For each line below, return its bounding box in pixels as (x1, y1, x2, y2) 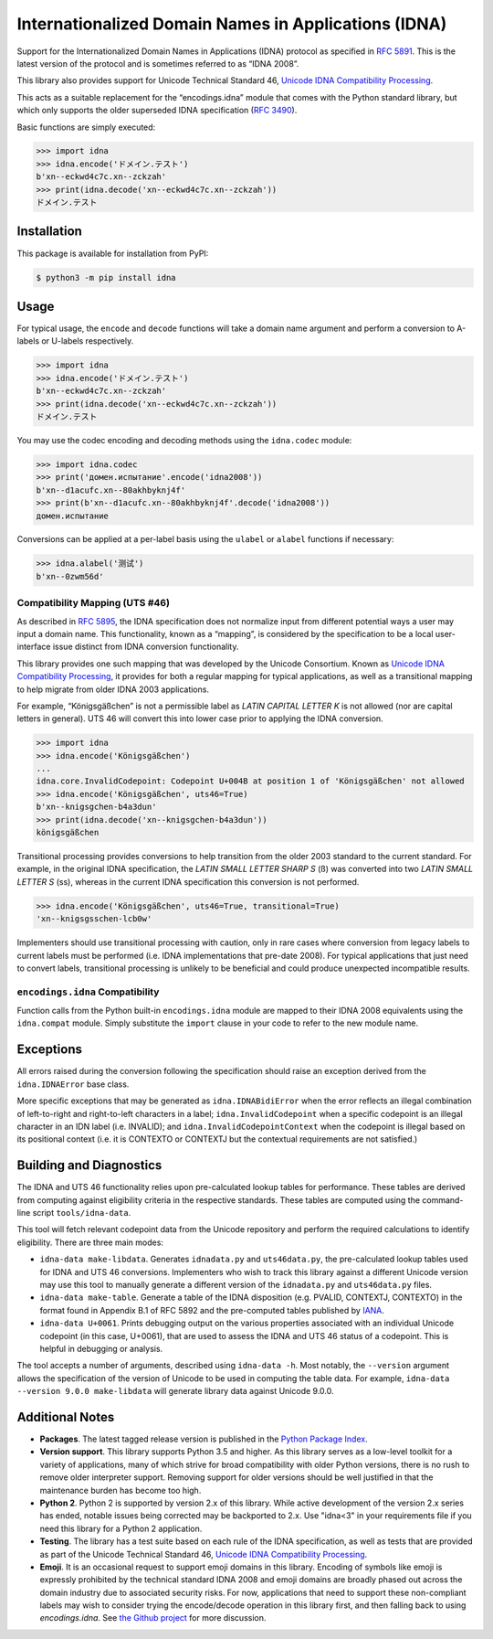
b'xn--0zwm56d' (36, 571, 104, 581)
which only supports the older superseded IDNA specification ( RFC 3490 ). (16, 105, 298, 116)
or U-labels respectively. (41, 335, 134, 346)
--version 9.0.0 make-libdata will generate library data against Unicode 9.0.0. (16, 1386, 334, 1397)
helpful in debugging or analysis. (39, 1343, 163, 1354)
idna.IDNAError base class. (16, 1079, 130, 1090)
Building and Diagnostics (16, 1157, 163, 1174)
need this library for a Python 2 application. (39, 1523, 203, 1534)
